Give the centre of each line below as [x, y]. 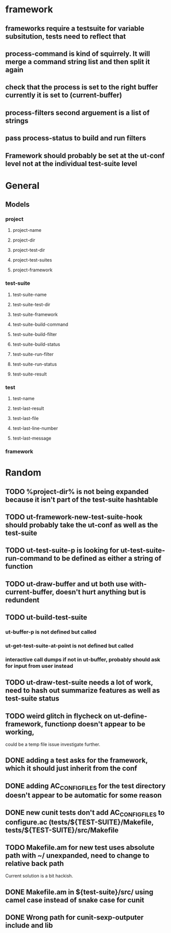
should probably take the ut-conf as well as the [82, 525]
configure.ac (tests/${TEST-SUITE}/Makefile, [80, 822]
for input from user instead [39, 666]
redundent [22, 600]
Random [23, 473]
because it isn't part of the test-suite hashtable [82, 499]
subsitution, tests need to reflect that [66, 36]
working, [20, 732]
